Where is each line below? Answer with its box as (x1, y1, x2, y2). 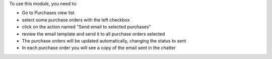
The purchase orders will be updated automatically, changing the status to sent (22, 37, 186, 43)
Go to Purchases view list (22, 10, 75, 16)
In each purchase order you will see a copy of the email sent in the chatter (22, 45, 176, 51)
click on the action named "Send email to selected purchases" (22, 24, 151, 30)
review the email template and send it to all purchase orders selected (22, 30, 165, 37)
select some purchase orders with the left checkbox (22, 16, 130, 22)
